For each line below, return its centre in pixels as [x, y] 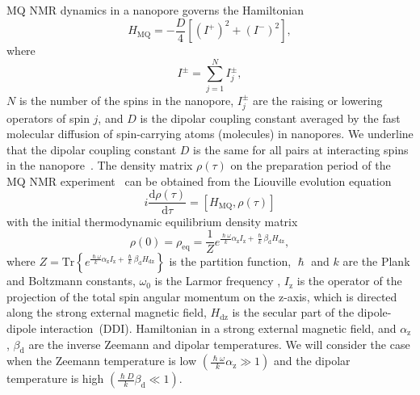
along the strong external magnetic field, [107, 312]
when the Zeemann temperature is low [102, 361]
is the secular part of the [293, 312]
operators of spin [48, 118]
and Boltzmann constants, [71, 281]
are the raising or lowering [317, 100]
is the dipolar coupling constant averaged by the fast [270, 118]
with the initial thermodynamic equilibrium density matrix [152, 221]
